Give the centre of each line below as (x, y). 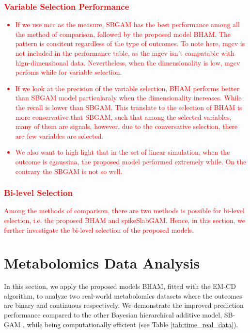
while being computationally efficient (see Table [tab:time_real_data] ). (133, 324)
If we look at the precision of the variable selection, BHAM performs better (127, 88)
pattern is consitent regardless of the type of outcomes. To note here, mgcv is (130, 43)
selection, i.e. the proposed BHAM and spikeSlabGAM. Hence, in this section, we (125, 220)
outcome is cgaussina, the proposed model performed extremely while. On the (131, 161)
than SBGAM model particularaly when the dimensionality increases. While (128, 98)
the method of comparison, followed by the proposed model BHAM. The (123, 34)
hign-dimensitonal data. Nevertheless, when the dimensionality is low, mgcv (128, 62)
